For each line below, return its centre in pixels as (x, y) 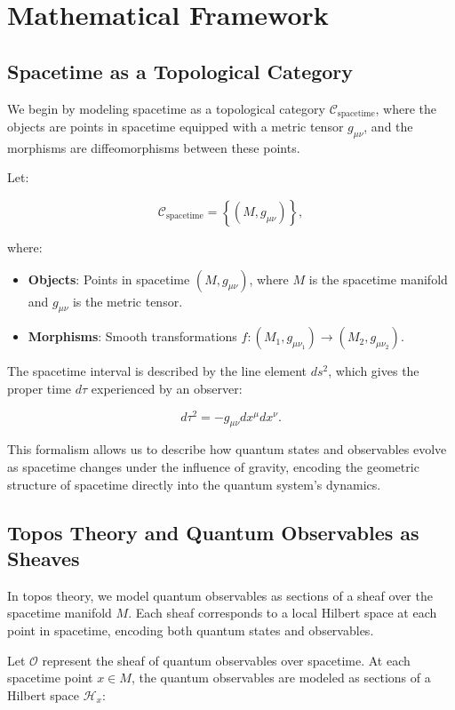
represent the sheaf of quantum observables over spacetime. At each (226, 660)
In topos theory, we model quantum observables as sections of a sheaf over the (220, 595)
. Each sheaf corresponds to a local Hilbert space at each (283, 613)
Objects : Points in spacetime (109, 279)
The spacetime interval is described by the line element (157, 371)
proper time (40, 388)
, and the (388, 127)
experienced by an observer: (167, 388)
